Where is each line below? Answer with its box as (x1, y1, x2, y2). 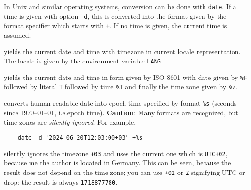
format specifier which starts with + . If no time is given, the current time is (4, 20, 227, 31)
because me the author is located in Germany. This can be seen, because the (4, 158, 231, 168)
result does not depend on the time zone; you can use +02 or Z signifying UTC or (4, 167, 245, 177)
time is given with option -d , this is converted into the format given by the (4, 11, 227, 21)
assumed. (4, 30, 31, 40)
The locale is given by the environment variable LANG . (4, 56, 163, 66)
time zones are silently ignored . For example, (4, 117, 136, 127)
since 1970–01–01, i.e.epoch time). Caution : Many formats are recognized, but (4, 107, 238, 117)
